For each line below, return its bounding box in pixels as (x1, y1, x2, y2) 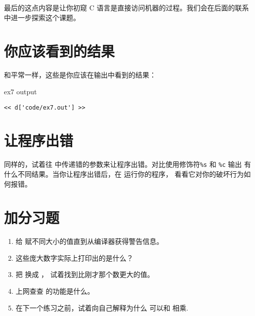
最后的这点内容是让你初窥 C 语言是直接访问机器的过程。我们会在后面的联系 (4, 2, 249, 12)
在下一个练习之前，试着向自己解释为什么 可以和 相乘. (15, 302, 189, 313)
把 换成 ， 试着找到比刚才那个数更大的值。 (15, 269, 154, 279)
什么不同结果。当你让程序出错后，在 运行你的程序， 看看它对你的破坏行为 (4, 168, 244, 179)
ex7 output (4, 86, 37, 96)
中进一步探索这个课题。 (4, 12, 80, 22)
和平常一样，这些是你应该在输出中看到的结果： (4, 70, 156, 80)
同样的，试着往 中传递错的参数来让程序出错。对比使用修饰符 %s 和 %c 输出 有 (4, 159, 251, 169)
